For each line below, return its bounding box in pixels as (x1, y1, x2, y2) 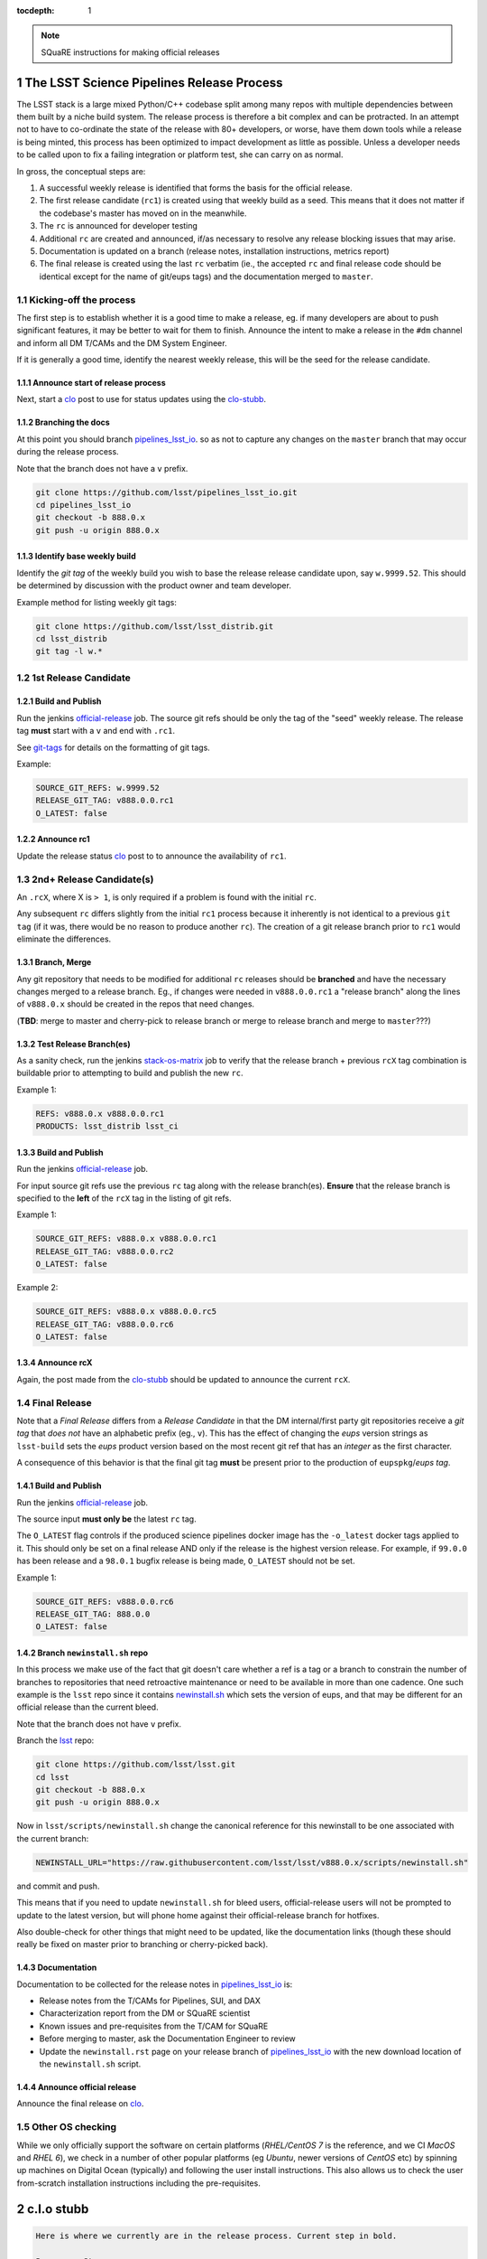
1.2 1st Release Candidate (16, 671, 131, 684)
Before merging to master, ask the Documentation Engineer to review (39, 2033, 297, 2044)
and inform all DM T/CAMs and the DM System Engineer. (16, 337, 227, 348)
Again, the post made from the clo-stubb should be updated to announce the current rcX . (16, 1373, 351, 1384)
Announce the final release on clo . (16, 2098, 144, 2109)
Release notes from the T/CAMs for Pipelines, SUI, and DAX (39, 1995, 261, 2006)
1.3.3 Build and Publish (16, 1147, 104, 1158)
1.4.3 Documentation (16, 1962, 97, 1973)
